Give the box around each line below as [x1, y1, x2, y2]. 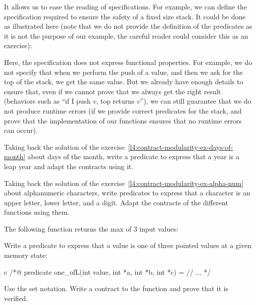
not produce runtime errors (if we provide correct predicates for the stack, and [4, 105, 242, 116]
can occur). [4, 125, 38, 135]
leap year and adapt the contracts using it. [4, 161, 134, 171]
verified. [4, 293, 28, 303]
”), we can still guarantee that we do [140, 96, 252, 106]
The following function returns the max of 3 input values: [4, 223, 178, 234]
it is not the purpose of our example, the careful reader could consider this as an [4, 30, 248, 41]
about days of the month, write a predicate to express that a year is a [27, 151, 240, 162]
